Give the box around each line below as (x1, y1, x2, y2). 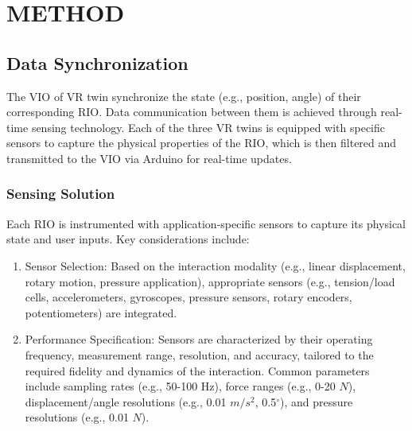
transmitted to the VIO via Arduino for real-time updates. (6, 149, 292, 166)
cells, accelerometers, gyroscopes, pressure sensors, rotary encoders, (25, 289, 352, 305)
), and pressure (279, 393, 353, 410)
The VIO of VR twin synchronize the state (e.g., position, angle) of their (6, 87, 361, 104)
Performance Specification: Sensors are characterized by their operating (25, 331, 373, 348)
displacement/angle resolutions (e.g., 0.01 (25, 393, 227, 410)
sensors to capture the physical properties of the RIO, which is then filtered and (6, 134, 397, 151)
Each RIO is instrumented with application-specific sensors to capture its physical (6, 215, 406, 231)
